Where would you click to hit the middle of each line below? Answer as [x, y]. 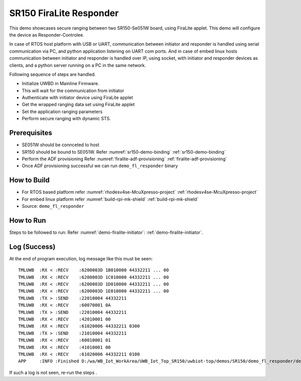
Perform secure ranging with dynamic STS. [66, 119]
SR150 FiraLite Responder [64, 13]
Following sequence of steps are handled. [53, 74]
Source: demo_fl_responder [53, 206]
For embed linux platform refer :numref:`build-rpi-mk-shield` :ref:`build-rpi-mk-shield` [110, 199]
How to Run [28, 220]
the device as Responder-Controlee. [47, 35]
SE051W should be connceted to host [61, 145]
